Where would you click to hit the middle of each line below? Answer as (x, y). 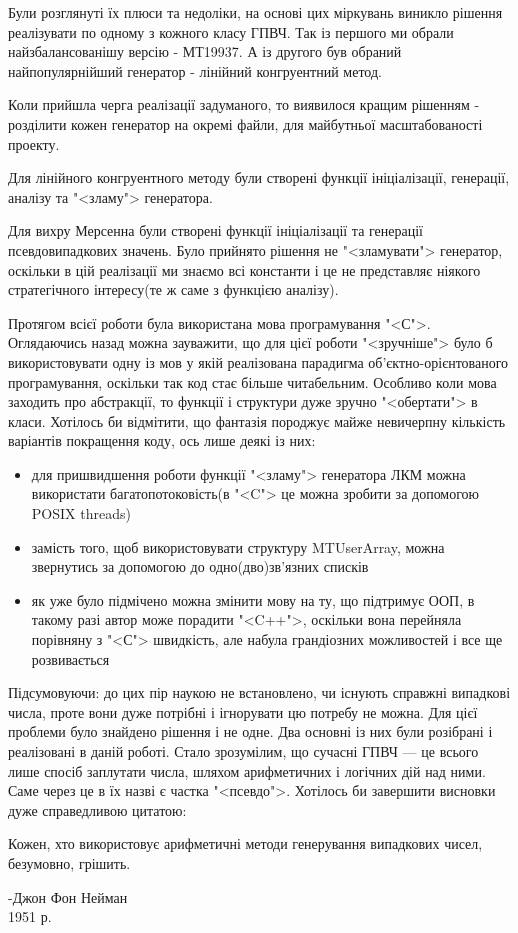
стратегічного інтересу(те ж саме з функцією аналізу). (173, 289)
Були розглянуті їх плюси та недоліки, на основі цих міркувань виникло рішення (255, 12)
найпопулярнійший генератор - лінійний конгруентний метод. (195, 70)
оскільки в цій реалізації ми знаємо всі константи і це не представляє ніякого (244, 269)
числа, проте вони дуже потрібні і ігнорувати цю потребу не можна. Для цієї (243, 711)
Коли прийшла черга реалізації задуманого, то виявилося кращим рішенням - (244, 104)
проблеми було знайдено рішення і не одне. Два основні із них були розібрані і (250, 731)
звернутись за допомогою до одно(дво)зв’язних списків (200, 566)
